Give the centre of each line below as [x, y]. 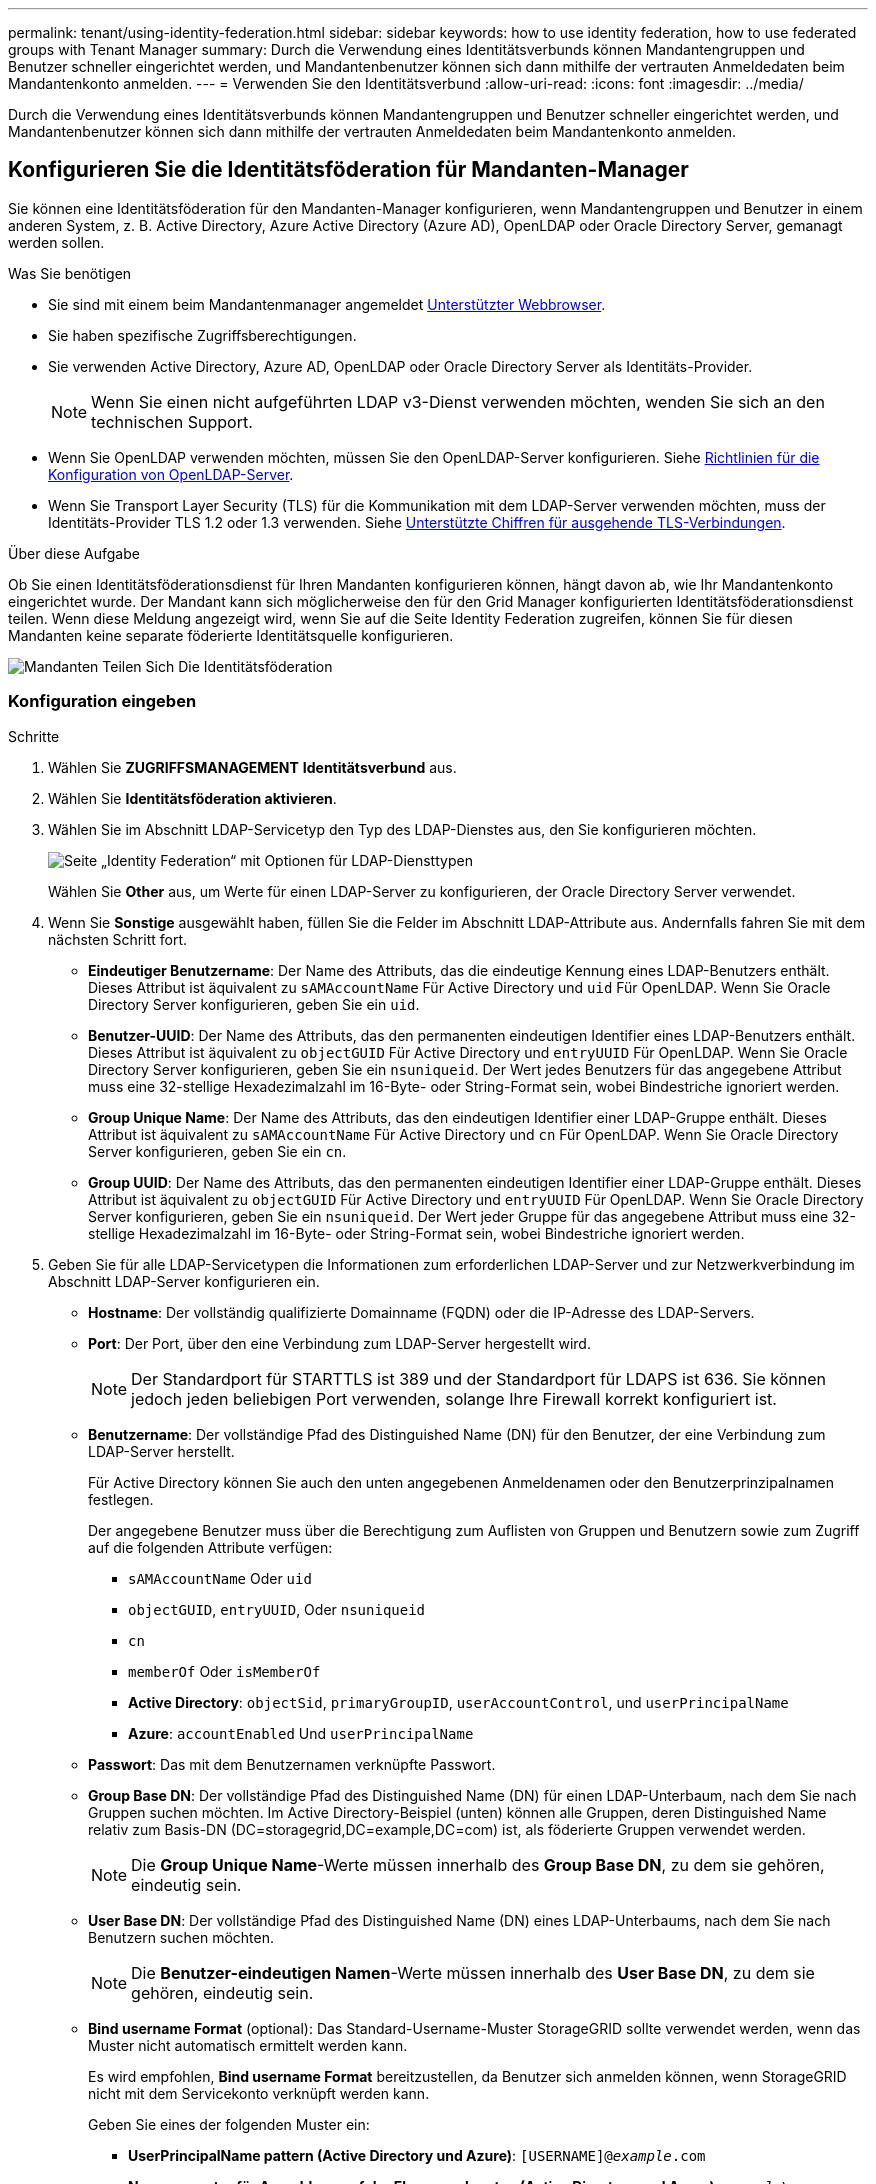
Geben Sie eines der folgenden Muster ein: [229, 2124]
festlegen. [121, 1499]
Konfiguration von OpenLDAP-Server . [171, 474]
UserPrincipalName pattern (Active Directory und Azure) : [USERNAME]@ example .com [417, 2155]
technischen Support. [172, 421]
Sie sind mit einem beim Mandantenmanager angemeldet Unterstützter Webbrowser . [327, 304]
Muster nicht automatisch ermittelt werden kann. [248, 2045]
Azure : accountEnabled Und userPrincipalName [301, 1733]
